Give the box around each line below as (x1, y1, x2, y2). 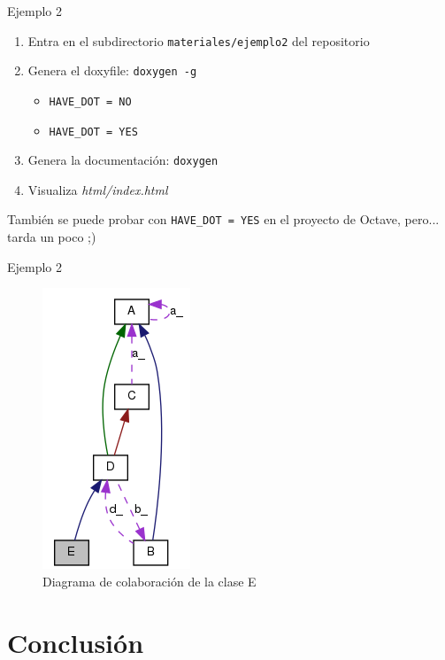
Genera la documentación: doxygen (27, 151, 219, 169)
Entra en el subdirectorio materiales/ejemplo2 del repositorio (27, 31, 370, 50)
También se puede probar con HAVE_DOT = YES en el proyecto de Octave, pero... (7, 210, 440, 229)
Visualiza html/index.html (27, 180, 168, 198)
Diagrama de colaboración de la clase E (42, 571, 257, 590)
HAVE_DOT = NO (49, 95, 132, 108)
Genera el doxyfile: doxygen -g (27, 61, 197, 80)
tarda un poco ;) (7, 228, 96, 246)
